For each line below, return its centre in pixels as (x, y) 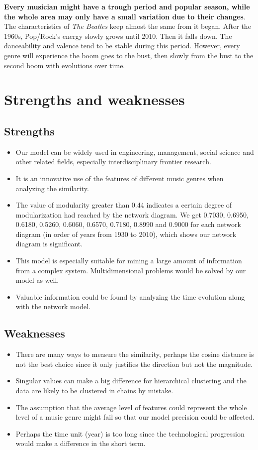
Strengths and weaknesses (94, 99)
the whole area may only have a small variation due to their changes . (125, 16)
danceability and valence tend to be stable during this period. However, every (122, 46)
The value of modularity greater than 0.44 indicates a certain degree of (124, 205)
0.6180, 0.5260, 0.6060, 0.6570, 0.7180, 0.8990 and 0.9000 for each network (128, 224)
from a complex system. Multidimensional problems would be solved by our (131, 270)
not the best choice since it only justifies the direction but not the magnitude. (134, 364)
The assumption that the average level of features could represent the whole (131, 407)
